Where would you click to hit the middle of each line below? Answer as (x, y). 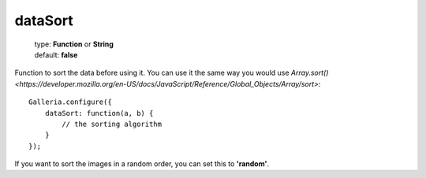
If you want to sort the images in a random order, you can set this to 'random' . (142, 164)
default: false (56, 54)
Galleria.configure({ (70, 102)
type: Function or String (74, 44)
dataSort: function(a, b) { (99, 113)
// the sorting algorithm (112, 124)
